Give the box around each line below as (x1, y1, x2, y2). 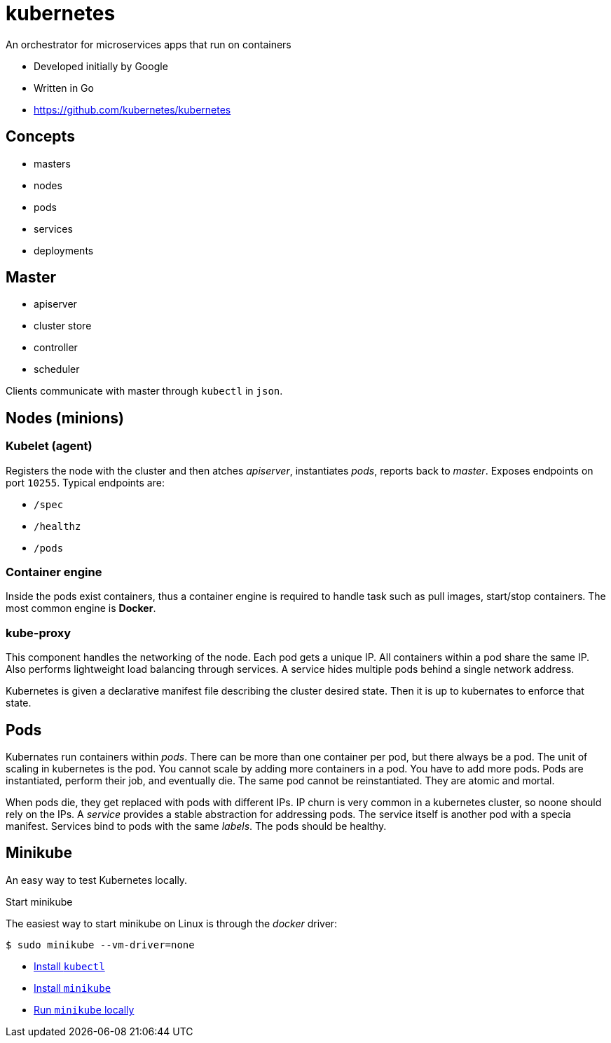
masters (34, 157, 71, 170)
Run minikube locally (34, 1003, 135, 1016)
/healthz (34, 520, 81, 532)
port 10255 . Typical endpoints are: (6, 476, 165, 489)
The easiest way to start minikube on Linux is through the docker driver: (6, 917, 338, 929)
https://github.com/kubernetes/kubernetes (34, 103, 231, 116)
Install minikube (34, 981, 111, 994)
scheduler (34, 363, 80, 376)
